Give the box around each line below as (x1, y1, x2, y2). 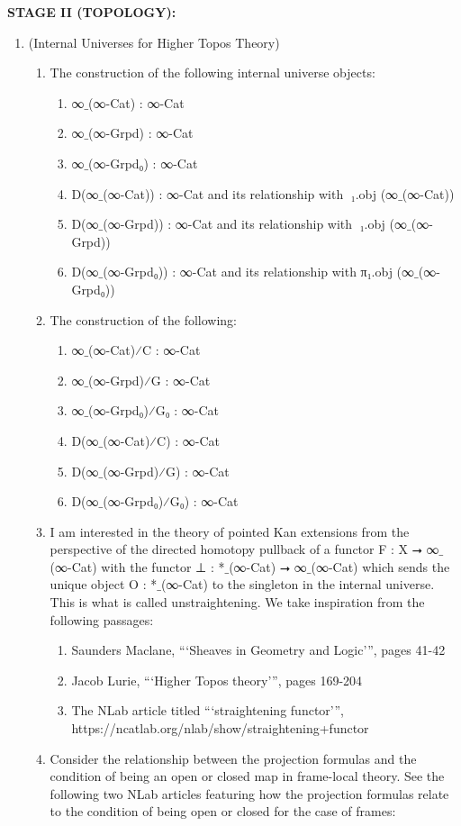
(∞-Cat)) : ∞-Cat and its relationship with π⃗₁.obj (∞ (103, 184, 399, 203)
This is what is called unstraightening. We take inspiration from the (50, 593, 425, 612)
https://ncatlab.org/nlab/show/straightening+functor (71, 719, 369, 738)
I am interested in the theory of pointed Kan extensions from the (50, 522, 410, 540)
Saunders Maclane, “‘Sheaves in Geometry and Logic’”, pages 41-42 (71, 640, 446, 659)
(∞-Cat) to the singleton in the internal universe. (160, 575, 435, 594)
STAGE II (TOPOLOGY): (7, 3, 176, 21)
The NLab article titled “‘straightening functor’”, (71, 701, 344, 720)
